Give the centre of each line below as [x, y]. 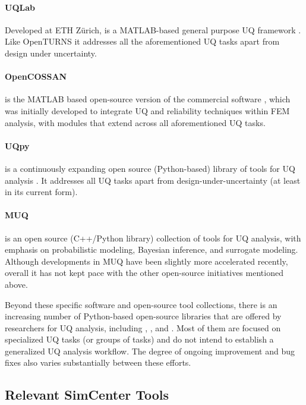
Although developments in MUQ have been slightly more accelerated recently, [146, 261]
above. [16, 284]
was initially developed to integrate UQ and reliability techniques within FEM [147, 110]
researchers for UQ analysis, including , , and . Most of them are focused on [143, 327]
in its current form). [41, 192]
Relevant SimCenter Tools [87, 395]
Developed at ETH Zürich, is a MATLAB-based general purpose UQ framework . [153, 29]
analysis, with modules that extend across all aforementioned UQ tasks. [135, 122]
